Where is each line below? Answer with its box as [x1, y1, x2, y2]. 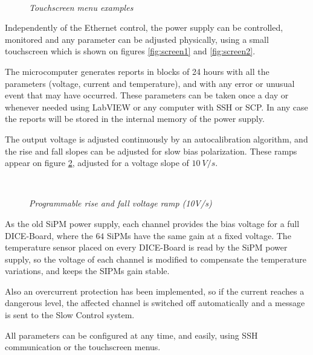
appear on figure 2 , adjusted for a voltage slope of [5, 156, 189, 169]
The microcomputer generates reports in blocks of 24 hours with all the [5, 65, 269, 77]
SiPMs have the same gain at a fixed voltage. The [107, 229, 291, 241]
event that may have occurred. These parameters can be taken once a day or [5, 89, 289, 101]
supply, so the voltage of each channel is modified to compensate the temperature [5, 252, 306, 265]
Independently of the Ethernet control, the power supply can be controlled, [5, 21, 283, 34]
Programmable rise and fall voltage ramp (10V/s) [29, 197, 212, 209]
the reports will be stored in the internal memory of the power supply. [5, 112, 265, 125]
